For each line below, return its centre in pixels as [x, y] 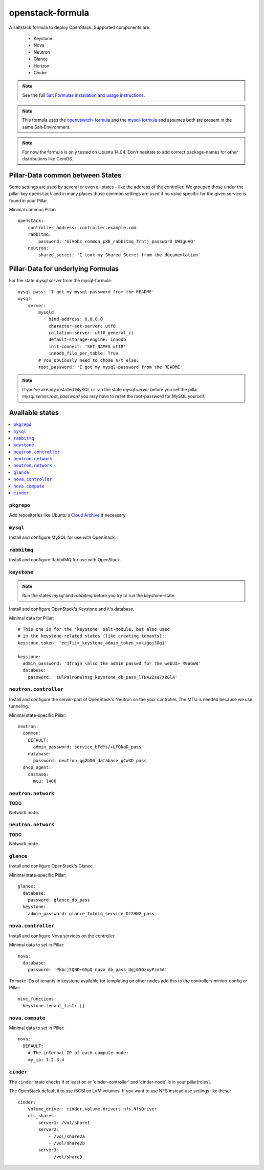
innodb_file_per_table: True [83, 353]
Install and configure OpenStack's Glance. [52, 866]
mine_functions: [37, 999]
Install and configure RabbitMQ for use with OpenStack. [65, 560]
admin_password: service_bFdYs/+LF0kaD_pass [87, 747]
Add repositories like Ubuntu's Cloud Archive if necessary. [68, 515]
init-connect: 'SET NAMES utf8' [88, 346]
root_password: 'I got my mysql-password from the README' [110, 367]
